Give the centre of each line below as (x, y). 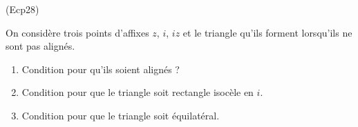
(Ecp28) (22, 9)
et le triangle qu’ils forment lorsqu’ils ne (267, 32)
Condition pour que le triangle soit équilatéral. (121, 115)
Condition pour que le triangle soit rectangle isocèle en (138, 92)
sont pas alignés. (40, 46)
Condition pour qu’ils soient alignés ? (101, 69)
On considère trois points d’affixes (77, 32)
